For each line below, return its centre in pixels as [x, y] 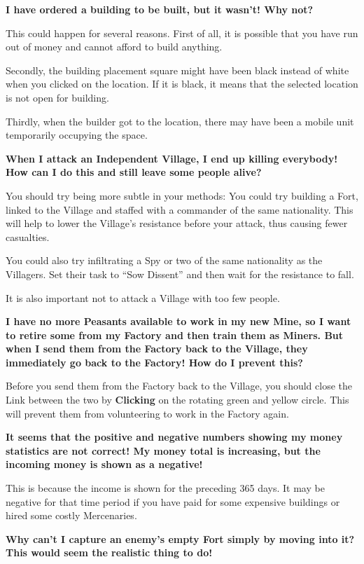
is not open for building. [57, 97]
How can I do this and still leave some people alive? [134, 172]
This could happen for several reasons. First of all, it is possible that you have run [182, 33]
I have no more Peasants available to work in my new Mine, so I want [178, 321]
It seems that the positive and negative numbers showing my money [174, 437]
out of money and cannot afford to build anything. [114, 47]
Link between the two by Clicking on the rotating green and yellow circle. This [177, 400]
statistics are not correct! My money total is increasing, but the [163, 450]
